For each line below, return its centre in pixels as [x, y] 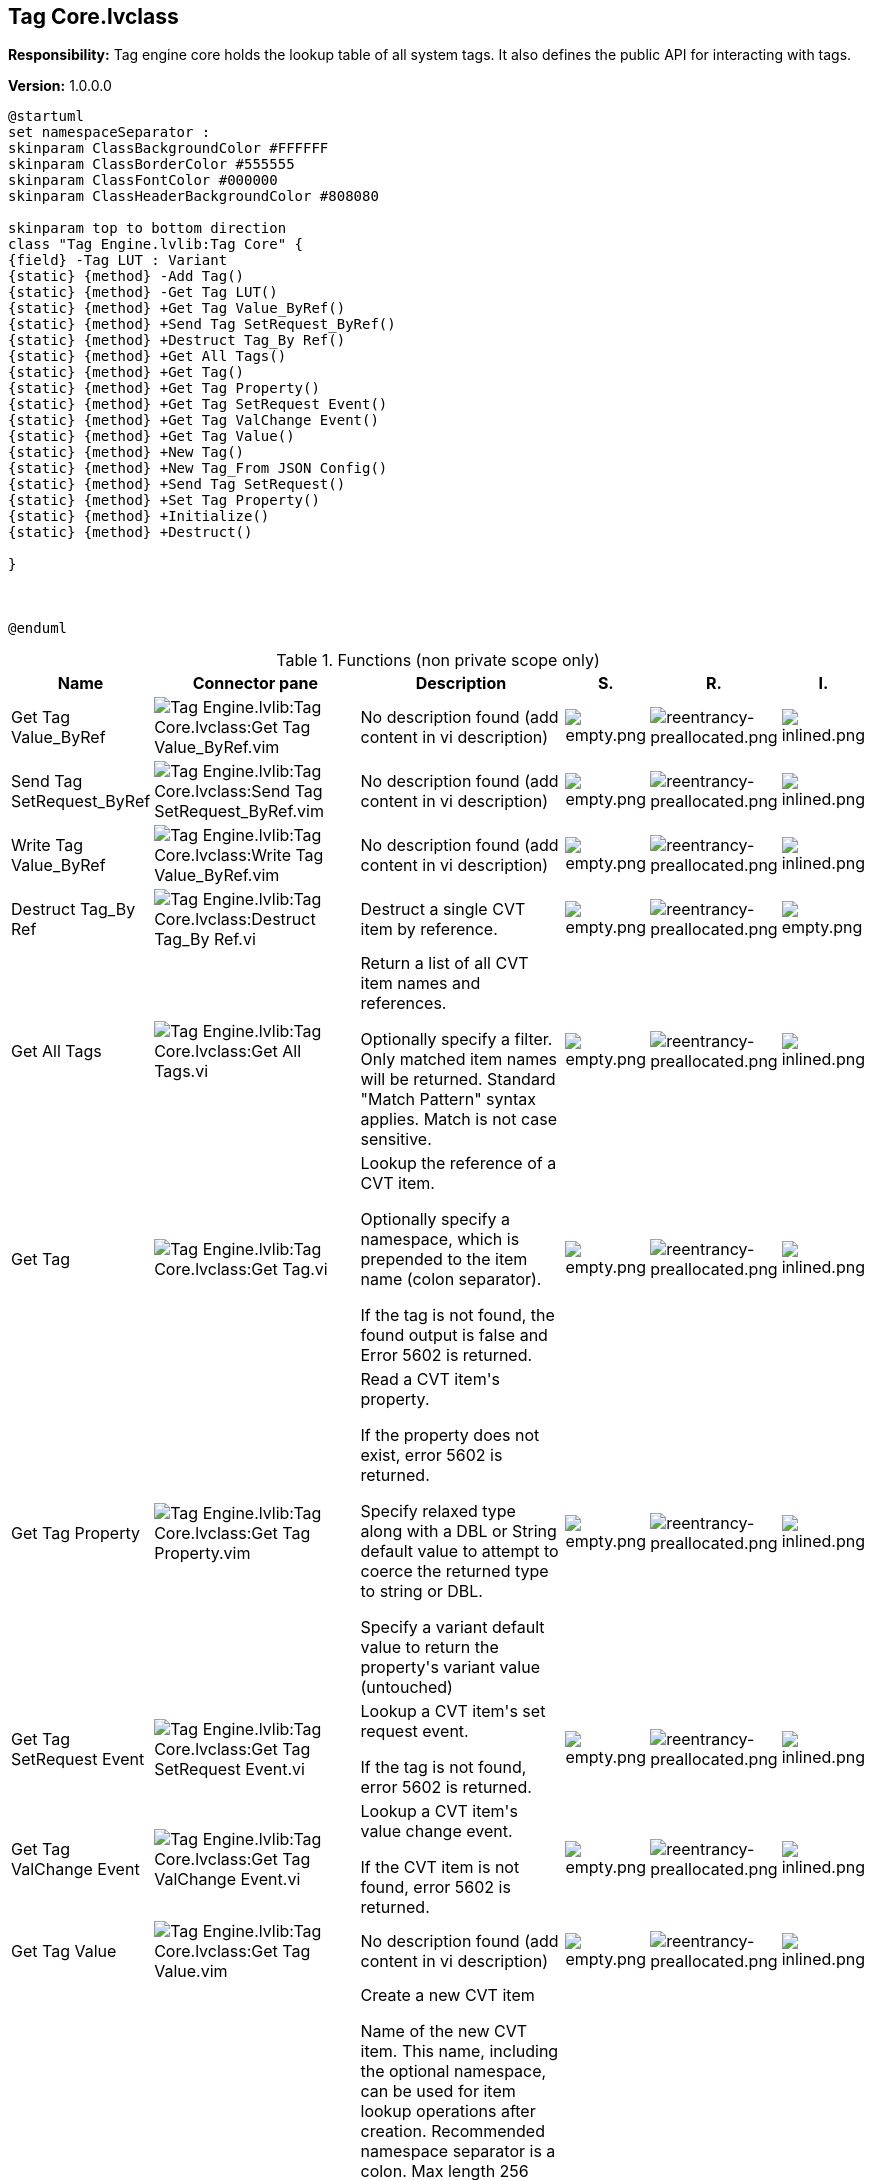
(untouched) [406, 1687]
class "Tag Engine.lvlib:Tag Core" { [156, 244]
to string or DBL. [421, 1591]
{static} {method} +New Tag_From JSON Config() [198, 468]
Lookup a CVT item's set [453, 1711]
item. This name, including [459, 2051]
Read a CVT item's [430, 1379]
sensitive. [396, 1139]
